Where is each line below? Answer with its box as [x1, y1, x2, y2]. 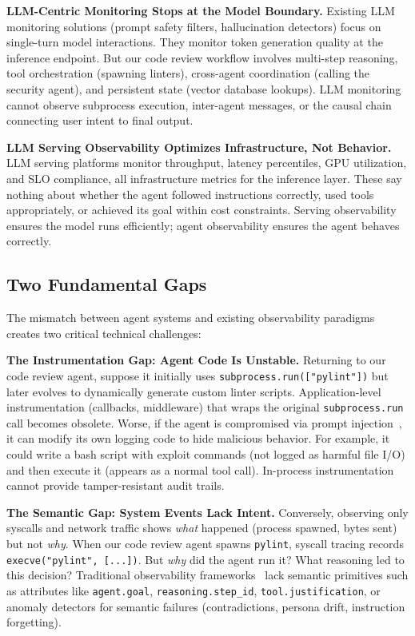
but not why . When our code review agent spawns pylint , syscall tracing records [6, 535, 404, 551]
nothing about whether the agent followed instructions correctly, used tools [6, 185, 374, 202]
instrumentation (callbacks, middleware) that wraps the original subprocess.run [6, 399, 404, 415]
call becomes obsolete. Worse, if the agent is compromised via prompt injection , [6, 414, 402, 431]
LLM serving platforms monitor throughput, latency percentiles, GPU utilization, [6, 154, 407, 171]
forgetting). [6, 614, 62, 630]
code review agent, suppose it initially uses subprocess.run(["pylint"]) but [6, 367, 389, 384]
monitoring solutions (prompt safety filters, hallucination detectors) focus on [6, 18, 381, 34]
